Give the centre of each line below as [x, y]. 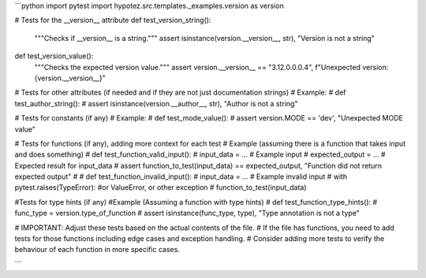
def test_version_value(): [54, 56]
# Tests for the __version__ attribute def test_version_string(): [113, 20]
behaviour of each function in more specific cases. [97, 250]
